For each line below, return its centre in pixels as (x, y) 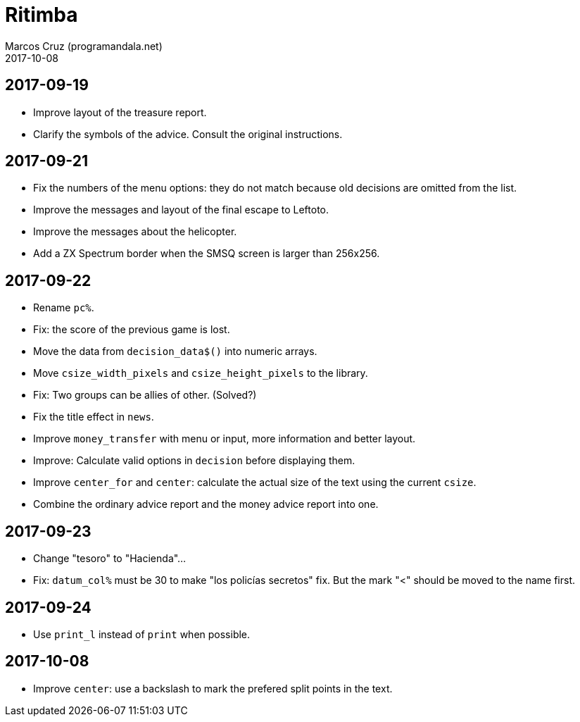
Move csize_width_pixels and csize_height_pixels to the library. (201, 373)
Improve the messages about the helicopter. (135, 232)
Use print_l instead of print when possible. (142, 634)
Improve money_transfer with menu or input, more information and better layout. (225, 439)
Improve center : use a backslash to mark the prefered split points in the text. (213, 688)
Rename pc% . (64, 308)
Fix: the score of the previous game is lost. (132, 330)
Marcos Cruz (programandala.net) (84, 46)
